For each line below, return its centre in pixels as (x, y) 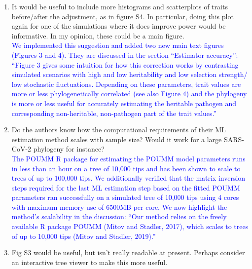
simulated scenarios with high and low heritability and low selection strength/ (129, 74)
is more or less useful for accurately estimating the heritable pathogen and (124, 103)
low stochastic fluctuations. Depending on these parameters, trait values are (126, 84)
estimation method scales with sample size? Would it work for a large (117, 139)
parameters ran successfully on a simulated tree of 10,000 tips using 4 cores (125, 197)
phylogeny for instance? (69, 149)
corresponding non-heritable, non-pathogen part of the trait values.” (114, 113)
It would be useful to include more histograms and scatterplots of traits (120, 6)
